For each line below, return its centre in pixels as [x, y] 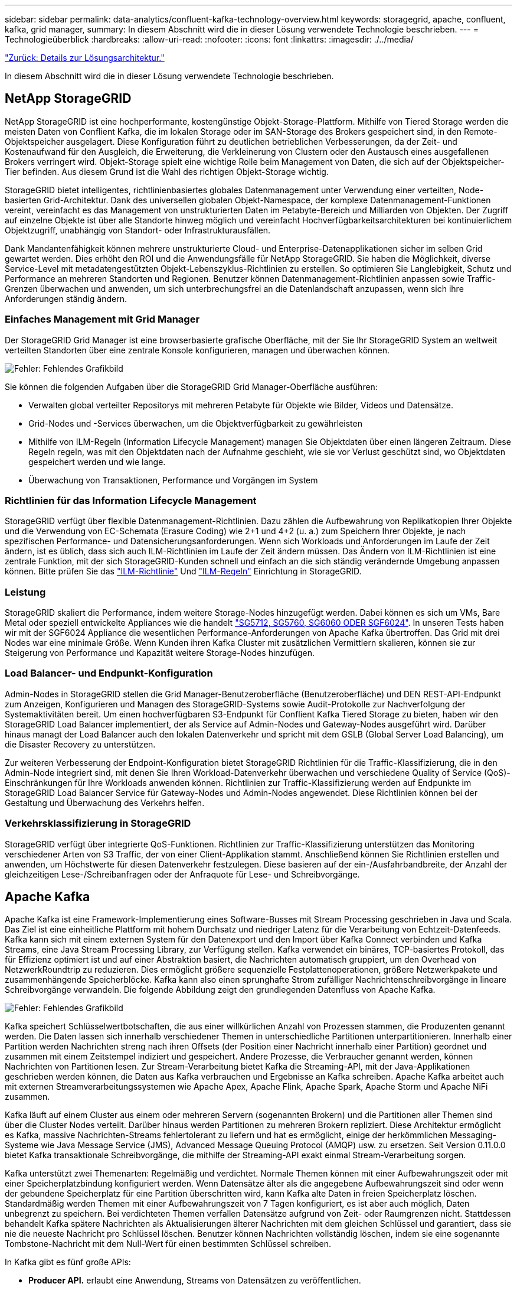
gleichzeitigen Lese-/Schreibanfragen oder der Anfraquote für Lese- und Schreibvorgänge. [182, 874]
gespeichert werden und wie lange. [97, 462]
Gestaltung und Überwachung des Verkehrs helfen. [105, 802]
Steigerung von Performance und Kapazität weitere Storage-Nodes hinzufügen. [160, 653]
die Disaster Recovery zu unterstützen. [80, 744]
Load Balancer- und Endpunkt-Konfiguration [109, 673]
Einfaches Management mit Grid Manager [102, 319]
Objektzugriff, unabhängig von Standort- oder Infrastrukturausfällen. [138, 230]
